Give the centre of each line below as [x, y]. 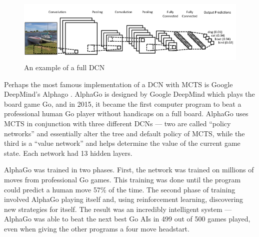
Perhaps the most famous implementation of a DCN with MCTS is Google [118, 84]
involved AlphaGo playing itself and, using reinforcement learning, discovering [124, 199]
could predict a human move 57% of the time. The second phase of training [120, 189]
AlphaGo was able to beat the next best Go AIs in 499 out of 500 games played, [127, 219]
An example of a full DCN [64, 67]
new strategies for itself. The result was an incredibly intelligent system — [118, 209]
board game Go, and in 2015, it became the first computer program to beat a [123, 103]
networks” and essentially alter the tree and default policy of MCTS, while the [124, 133]
